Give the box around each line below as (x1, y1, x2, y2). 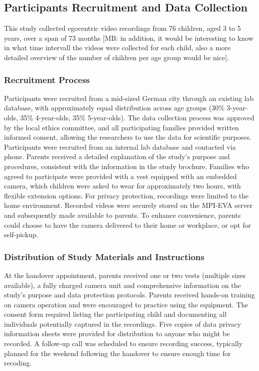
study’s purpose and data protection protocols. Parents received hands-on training (4, 289, 255, 300)
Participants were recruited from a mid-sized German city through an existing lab (4, 93, 254, 103)
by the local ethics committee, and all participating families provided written (4, 122, 239, 132)
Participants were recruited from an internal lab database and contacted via (4, 141, 236, 152)
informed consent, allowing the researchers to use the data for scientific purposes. (4, 132, 252, 142)
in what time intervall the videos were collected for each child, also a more (4, 42, 231, 53)
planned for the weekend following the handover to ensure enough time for (4, 348, 231, 358)
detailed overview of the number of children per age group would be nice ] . (4, 52, 229, 62)
